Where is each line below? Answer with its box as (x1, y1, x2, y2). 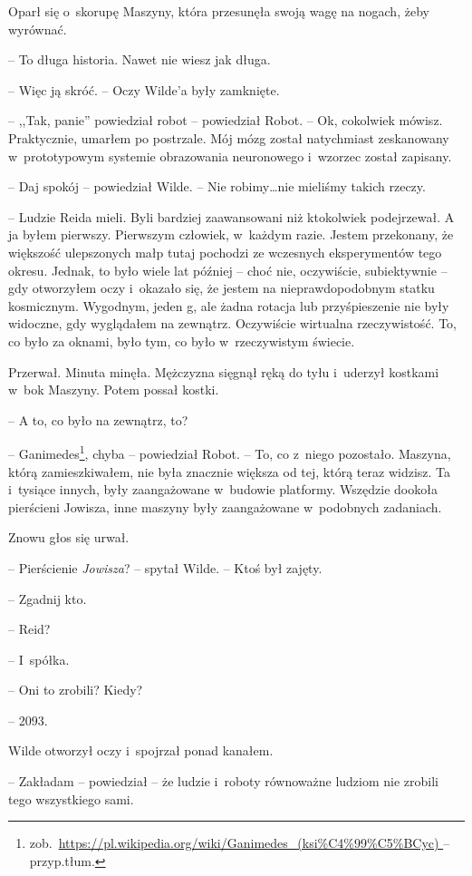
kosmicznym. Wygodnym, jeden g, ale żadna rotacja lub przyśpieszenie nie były (8, 296, 449, 315)
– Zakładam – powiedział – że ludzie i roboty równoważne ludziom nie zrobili (8, 772, 439, 791)
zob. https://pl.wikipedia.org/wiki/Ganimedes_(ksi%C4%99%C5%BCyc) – (29, 833, 450, 852)
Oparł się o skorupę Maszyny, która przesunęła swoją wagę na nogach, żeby (8, 2, 429, 20)
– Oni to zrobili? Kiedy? (8, 680, 143, 699)
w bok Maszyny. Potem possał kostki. (8, 380, 219, 399)
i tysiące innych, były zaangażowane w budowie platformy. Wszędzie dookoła (8, 480, 438, 499)
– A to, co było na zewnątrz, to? (8, 410, 188, 429)
